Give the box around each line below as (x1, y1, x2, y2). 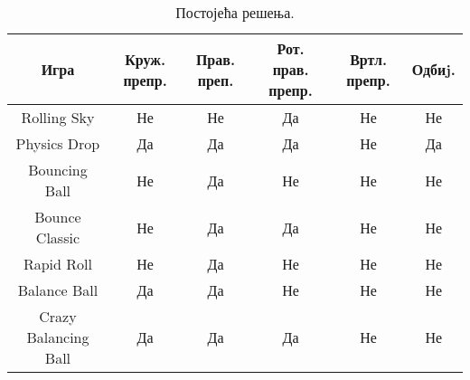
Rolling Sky (21, 107, 95, 128)
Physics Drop (15, 133, 100, 154)
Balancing (26, 327, 89, 347)
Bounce (34, 206, 81, 227)
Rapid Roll (23, 253, 92, 274)
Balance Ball (17, 280, 99, 300)
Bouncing (28, 159, 88, 180)
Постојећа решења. (175, 2, 295, 23)
